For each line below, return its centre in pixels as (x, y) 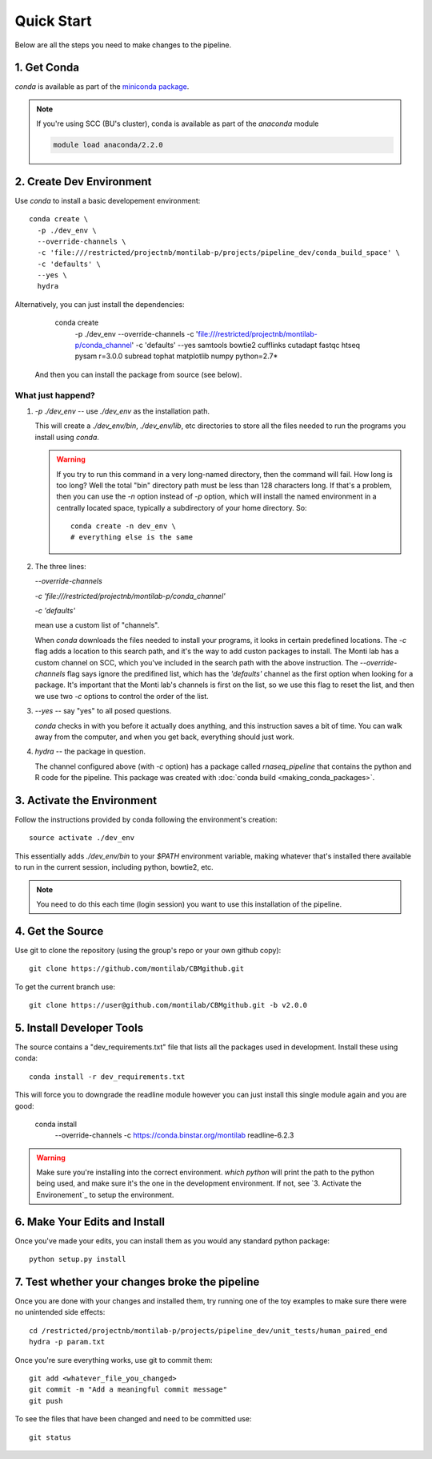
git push (46, 1400)
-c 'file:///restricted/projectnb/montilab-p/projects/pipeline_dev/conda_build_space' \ (218, 253)
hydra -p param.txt (67, 1342)
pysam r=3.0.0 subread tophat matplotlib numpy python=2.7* (176, 356)
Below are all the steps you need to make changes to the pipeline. (123, 45)
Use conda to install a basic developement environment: (108, 200)
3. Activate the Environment (86, 800)
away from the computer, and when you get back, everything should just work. (165, 737)
